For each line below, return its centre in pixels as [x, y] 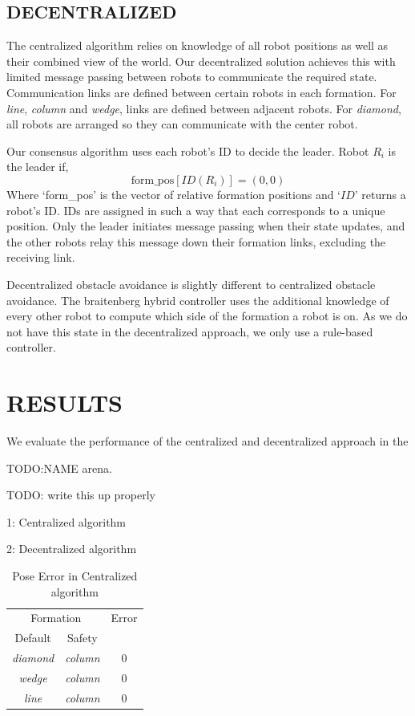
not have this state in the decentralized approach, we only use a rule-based [190, 331]
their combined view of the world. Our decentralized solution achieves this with [201, 61]
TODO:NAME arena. [59, 468]
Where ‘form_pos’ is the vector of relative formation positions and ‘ [174, 194]
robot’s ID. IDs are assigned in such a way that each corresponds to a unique [196, 210]
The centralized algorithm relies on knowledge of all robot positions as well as [197, 45]
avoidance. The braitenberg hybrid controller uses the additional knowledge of [198, 300]
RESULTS [64, 403]
